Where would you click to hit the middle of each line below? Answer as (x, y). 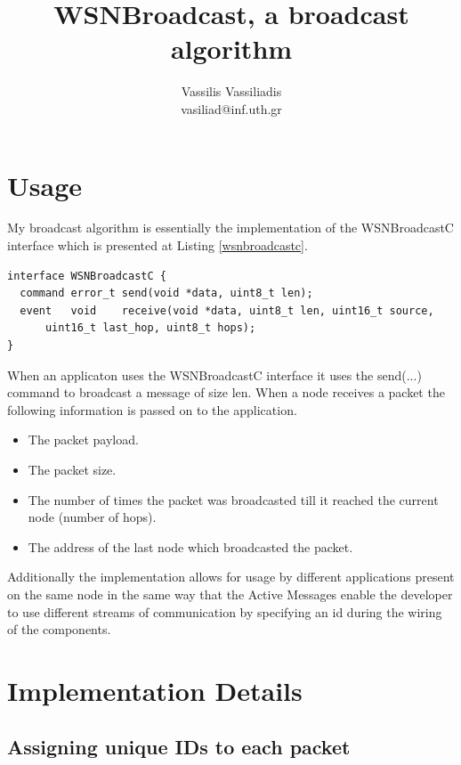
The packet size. (72, 469)
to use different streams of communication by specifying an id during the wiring (225, 611)
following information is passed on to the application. (152, 409)
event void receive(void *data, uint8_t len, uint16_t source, (227, 310)
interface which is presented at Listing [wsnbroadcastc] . (158, 245)
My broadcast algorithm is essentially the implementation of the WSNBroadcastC (230, 228)
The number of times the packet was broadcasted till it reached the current (233, 499)
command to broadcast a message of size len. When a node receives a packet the (226, 392)
